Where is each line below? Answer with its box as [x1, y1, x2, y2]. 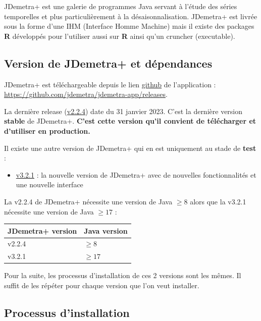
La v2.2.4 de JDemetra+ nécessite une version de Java [4, 196, 173, 206]
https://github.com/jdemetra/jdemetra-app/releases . [4, 89, 168, 99]
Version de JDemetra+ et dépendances [4, 55, 213, 71]
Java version [84, 225, 128, 236]
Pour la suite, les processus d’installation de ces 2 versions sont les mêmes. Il [4, 270, 241, 281]
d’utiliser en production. [4, 125, 90, 136]
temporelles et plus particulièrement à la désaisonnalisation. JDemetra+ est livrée [4, 11, 257, 21]
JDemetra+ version [8, 225, 77, 236]
